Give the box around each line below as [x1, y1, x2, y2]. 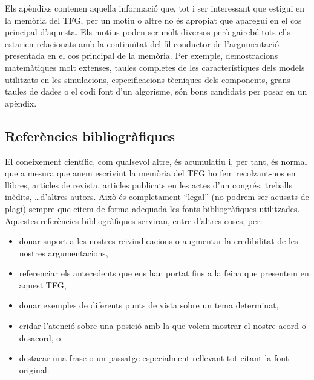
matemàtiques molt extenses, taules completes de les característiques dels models [5, 61, 305, 73]
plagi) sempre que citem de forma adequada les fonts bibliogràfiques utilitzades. [5, 202, 300, 215]
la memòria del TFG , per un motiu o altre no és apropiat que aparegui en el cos [5, 13, 302, 26]
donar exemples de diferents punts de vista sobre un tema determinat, [19, 299, 279, 312]
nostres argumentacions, [19, 246, 108, 259]
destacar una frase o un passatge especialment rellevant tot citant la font [19, 352, 289, 364]
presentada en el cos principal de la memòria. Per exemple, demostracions [5, 49, 278, 62]
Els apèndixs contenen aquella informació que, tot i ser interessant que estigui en [5, 2, 305, 14]
